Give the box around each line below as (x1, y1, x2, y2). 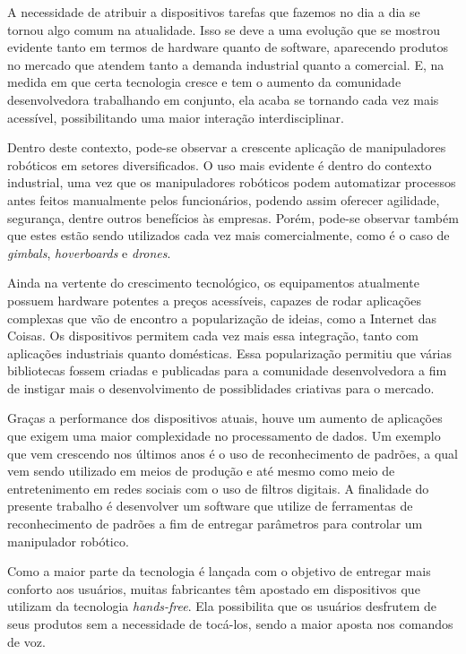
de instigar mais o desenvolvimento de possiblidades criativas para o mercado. (7, 378, 435, 397)
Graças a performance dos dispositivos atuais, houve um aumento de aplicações (7, 409, 443, 427)
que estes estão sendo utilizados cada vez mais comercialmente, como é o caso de (7, 226, 450, 245)
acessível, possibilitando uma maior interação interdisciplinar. (7, 108, 344, 126)
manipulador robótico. (7, 531, 129, 550)
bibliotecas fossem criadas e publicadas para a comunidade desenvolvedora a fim (7, 361, 447, 380)
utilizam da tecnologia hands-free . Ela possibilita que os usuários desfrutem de (7, 597, 436, 615)
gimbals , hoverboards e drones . (7, 243, 171, 262)
